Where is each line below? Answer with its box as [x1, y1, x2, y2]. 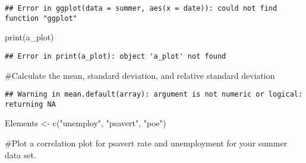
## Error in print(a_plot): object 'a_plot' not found [5, 52, 226, 60]
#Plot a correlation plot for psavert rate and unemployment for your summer [5, 137, 288, 149]
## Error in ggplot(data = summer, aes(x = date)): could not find [5, 4, 277, 12]
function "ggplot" [5, 14, 77, 23]
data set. [5, 148, 36, 161]
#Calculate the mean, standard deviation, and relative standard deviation [5, 69, 275, 81]
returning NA [5, 100, 56, 108]
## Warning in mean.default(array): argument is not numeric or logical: [5, 90, 303, 99]
